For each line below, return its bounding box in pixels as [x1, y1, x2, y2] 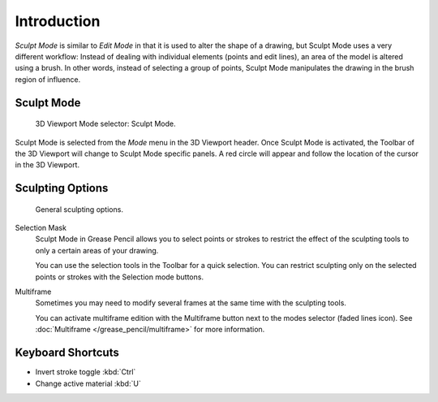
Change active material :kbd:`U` [35, 378, 141, 388]
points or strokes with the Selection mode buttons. [35, 272, 204, 282]
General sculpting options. [35, 204, 123, 214]
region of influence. [15, 74, 81, 84]
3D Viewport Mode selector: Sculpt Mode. [35, 119, 176, 129]
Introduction [15, 12, 101, 30]
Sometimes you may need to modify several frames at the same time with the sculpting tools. [35, 298, 346, 308]
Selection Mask [15, 223, 67, 233]
